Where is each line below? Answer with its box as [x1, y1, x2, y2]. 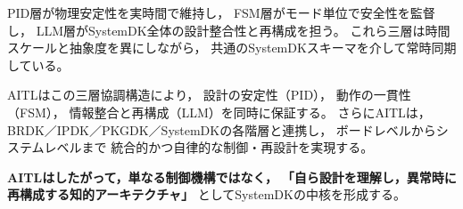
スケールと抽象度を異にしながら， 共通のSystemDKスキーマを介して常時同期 [7, 38, 457, 57]
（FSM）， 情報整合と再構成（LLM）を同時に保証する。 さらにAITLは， [7, 102, 431, 121]
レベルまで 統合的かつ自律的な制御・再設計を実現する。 [44, 138, 374, 157]
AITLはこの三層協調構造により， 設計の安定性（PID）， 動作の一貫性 [7, 85, 411, 104]
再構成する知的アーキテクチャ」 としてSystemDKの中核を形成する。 [7, 185, 406, 204]
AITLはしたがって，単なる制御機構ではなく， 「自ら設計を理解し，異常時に [7, 167, 457, 186]
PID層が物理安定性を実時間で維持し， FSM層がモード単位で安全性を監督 [7, 4, 435, 21]
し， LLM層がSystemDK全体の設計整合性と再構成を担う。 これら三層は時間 [7, 20, 451, 39]
